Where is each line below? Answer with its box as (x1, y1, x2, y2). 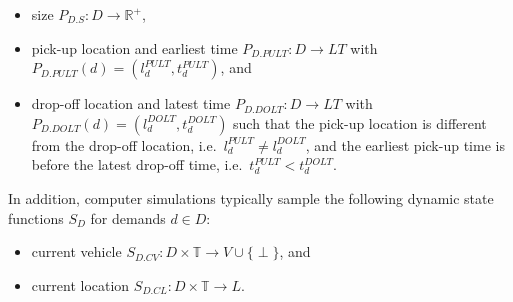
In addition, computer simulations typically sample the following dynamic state (8, 187, 494, 208)
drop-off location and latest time (31, 93, 231, 114)
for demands (90, 207, 166, 228)
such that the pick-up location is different (233, 112, 487, 133)
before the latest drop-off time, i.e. (31, 154, 243, 175)
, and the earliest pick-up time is (305, 134, 505, 155)
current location (31, 274, 130, 295)
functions (8, 207, 64, 228)
